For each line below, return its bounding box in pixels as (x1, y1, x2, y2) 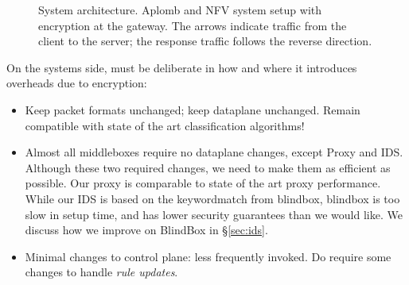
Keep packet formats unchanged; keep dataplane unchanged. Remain (25, 101, 360, 117)
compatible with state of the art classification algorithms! (25, 117, 305, 133)
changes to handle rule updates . (25, 264, 178, 280)
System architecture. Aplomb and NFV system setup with (38, 2, 322, 17)
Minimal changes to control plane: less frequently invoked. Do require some (25, 248, 391, 264)
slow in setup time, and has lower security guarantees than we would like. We (25, 206, 403, 222)
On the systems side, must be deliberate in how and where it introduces (6, 59, 357, 75)
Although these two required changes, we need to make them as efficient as (25, 159, 391, 175)
